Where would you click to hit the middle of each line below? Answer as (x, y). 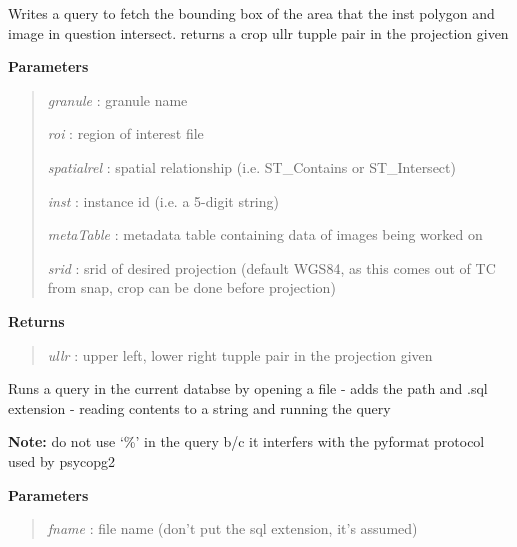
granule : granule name (117, 99)
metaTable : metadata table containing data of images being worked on (265, 234)
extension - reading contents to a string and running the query (199, 407)
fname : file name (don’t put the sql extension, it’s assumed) (232, 528)
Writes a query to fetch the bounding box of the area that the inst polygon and (251, 13)
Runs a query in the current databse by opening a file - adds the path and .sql (248, 388)
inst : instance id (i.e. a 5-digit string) (163, 200)
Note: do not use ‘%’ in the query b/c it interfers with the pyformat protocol (246, 441)
